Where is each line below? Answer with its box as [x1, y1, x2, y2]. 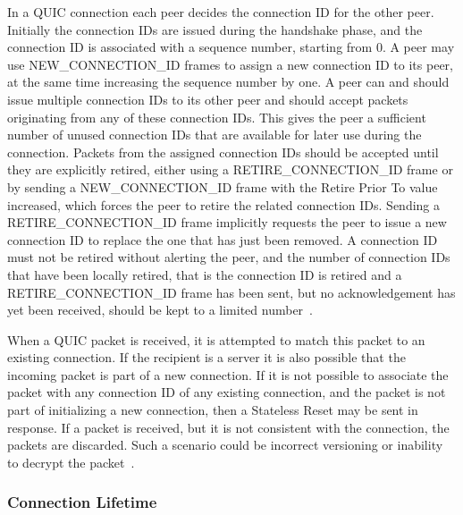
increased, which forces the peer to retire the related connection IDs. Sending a [7, 195, 441, 214]
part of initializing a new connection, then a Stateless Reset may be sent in [7, 401, 418, 419]
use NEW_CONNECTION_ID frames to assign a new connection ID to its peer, [7, 55, 453, 73]
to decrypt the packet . [7, 452, 135, 471]
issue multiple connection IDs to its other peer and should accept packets [7, 89, 408, 108]
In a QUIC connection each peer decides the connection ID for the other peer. [7, 3, 434, 21]
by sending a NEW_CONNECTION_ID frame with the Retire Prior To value [7, 177, 438, 196]
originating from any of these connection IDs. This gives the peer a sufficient [7, 107, 426, 126]
